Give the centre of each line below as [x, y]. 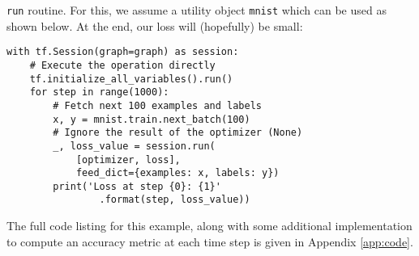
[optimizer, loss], [128, 159]
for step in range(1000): [99, 92]
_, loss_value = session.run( [134, 146]
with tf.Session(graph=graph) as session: [123, 52]
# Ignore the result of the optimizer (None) [178, 133]
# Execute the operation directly [122, 65]
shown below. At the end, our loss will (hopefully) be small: [155, 25]
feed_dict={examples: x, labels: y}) [177, 173]
